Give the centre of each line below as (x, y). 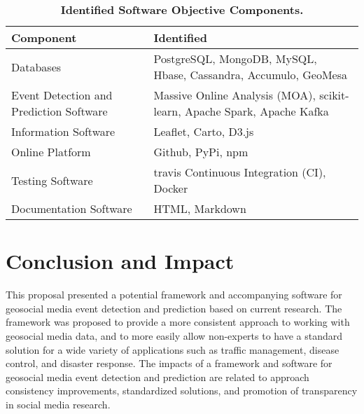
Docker (171, 188)
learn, (167, 111)
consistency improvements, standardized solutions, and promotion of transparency (182, 391)
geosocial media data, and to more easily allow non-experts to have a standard (174, 335)
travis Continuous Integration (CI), (240, 172)
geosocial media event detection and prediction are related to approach (157, 377)
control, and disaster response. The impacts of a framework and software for (169, 363)
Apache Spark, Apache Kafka (257, 111)
